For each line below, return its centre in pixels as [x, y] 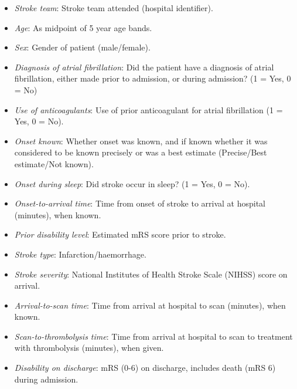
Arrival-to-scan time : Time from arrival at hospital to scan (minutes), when [150, 305]
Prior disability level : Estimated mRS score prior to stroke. [120, 234]
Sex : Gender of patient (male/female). [82, 47]
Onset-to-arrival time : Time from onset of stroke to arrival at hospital [140, 203]
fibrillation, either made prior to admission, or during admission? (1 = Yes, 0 [153, 78]
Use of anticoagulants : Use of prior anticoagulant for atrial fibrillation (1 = [148, 109]
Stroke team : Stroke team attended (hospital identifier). [114, 8]
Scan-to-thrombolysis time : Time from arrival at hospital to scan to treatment [153, 336]
